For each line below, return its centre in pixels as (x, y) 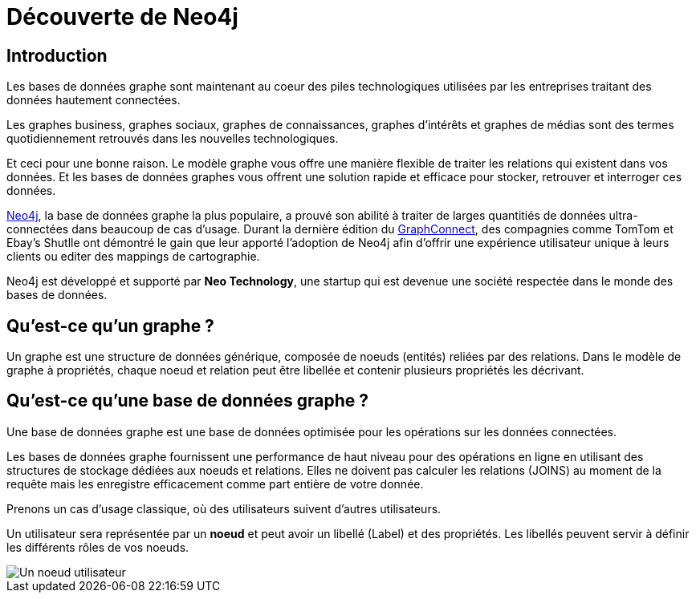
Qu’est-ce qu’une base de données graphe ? (187, 401)
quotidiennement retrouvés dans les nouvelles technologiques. (173, 139)
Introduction (57, 55)
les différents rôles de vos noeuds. (98, 547)
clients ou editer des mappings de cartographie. (133, 257)
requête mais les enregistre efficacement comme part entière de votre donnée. (215, 484)
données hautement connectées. (94, 100)
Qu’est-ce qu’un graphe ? (110, 326)
